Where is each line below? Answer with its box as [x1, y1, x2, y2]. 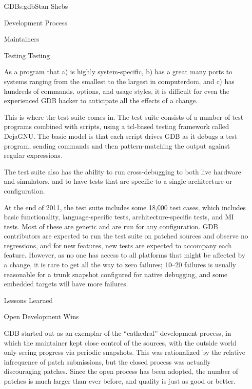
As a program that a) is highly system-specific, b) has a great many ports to [4, 66, 233, 77]
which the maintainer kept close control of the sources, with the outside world [4, 337, 236, 347]
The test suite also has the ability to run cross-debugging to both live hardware [4, 166, 241, 176]
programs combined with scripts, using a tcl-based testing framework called [4, 121, 229, 131]
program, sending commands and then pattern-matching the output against [4, 140, 230, 151]
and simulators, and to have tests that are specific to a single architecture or [4, 176, 233, 186]
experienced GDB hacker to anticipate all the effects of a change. [4, 95, 198, 106]
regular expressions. [4, 150, 62, 160]
